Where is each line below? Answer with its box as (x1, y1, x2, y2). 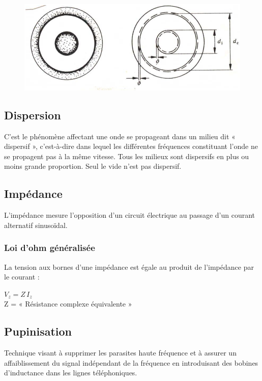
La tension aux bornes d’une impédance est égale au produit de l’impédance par (4, 261, 254, 272)
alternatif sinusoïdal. (4, 219, 68, 230)
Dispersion (4, 107, 61, 122)
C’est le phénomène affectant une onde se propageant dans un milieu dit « (4, 131, 236, 141)
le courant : (4, 271, 40, 282)
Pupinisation (4, 323, 72, 339)
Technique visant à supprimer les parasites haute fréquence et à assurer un (4, 347, 237, 358)
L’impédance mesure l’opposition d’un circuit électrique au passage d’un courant (4, 210, 255, 220)
